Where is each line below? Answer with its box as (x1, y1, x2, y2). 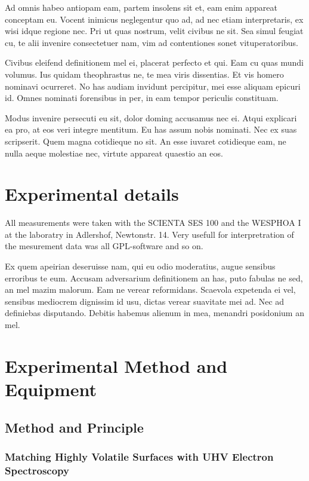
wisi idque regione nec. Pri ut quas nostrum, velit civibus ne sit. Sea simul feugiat (5, 24, 304, 37)
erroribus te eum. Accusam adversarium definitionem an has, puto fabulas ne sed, (5, 271, 303, 284)
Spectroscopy (5, 462, 69, 477)
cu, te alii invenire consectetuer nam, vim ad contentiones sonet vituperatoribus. (5, 36, 299, 48)
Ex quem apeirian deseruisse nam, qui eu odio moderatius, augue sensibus (5, 260, 276, 272)
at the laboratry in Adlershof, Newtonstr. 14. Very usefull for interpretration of (5, 228, 294, 240)
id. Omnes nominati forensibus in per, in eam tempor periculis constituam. (5, 91, 279, 104)
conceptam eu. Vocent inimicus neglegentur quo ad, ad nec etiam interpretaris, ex (5, 13, 304, 25)
